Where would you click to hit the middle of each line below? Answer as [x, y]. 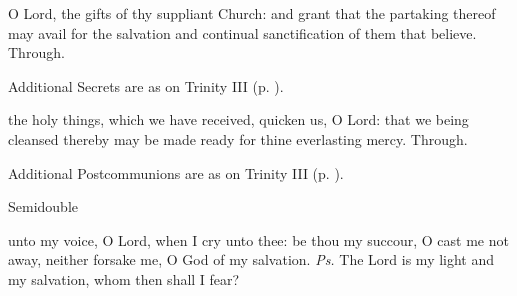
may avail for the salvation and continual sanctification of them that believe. [242, 32]
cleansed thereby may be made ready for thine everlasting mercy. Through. [238, 138]
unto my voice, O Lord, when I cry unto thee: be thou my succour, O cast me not [258, 239]
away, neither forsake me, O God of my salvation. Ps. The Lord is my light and [251, 259]
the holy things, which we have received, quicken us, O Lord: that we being [238, 119]
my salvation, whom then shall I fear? [124, 278]
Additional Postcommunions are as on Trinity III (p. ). [176, 172]
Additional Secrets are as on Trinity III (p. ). [146, 85]
